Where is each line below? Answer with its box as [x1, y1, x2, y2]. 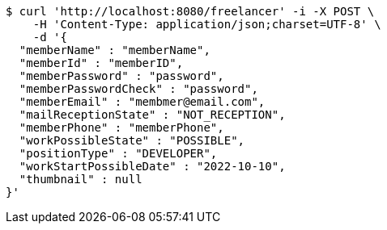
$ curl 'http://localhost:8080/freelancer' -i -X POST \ [6, 5, 375, 18]
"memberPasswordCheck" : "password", [19, 82, 258, 95]
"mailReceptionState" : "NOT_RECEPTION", [19, 108, 286, 121]
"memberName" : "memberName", [19, 44, 211, 56]
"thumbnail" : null [19, 173, 142, 186]
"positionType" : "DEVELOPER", [19, 147, 218, 160]
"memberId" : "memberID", [19, 56, 184, 69]
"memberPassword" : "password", [19, 69, 224, 82]
